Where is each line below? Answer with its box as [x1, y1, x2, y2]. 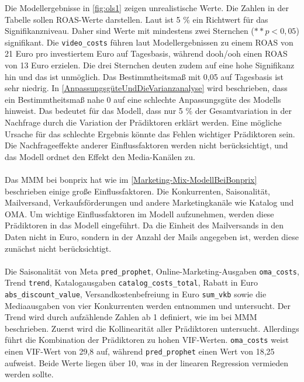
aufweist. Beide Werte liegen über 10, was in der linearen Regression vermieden [5, 356, 289, 369]
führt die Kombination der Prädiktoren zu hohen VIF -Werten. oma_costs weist [5, 334, 289, 346]
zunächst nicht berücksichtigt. [5, 242, 112, 254]
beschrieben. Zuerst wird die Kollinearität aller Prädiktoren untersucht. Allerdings [5, 322, 299, 334]
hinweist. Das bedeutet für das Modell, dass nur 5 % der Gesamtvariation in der [5, 105, 292, 117]
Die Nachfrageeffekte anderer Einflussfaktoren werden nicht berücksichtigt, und [5, 139, 288, 151]
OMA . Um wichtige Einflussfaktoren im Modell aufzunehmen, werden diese [5, 207, 274, 220]
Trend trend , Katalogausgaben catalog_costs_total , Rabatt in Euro [5, 276, 258, 289]
